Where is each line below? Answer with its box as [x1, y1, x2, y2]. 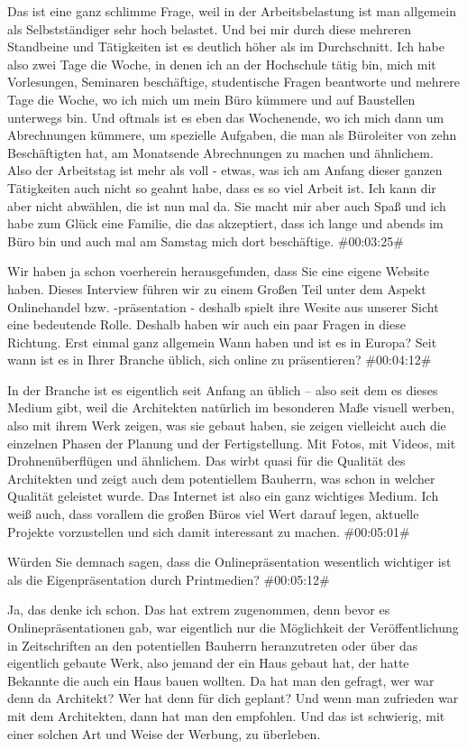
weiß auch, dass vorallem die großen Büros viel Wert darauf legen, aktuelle [7, 504, 419, 523]
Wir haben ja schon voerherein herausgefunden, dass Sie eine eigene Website [7, 262, 429, 281]
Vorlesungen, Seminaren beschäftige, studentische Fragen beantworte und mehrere [7, 72, 461, 91]
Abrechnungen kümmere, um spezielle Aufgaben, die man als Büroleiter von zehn [7, 125, 457, 144]
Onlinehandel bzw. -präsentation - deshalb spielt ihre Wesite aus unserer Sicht [7, 297, 439, 316]
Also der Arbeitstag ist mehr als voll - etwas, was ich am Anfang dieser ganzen [7, 161, 443, 180]
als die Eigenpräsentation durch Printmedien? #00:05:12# [7, 569, 330, 588]
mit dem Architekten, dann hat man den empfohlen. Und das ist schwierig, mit [7, 706, 445, 725]
